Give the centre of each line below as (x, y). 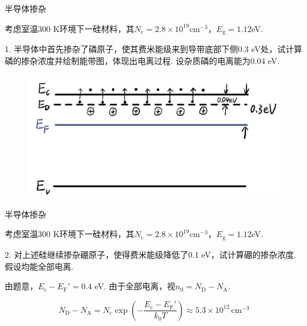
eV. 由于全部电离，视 (135, 286)
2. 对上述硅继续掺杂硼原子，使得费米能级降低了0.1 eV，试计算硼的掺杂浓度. (151, 254)
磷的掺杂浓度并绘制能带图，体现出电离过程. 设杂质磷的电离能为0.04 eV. (142, 60)
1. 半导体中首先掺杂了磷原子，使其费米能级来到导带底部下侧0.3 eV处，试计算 (153, 49)
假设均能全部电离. (39, 266)
